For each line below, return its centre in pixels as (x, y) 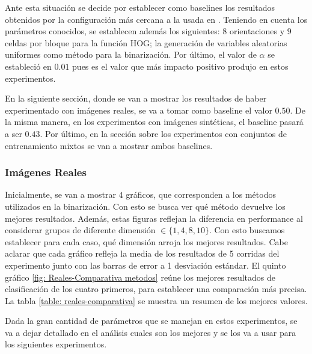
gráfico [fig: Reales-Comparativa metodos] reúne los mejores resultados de (140, 277)
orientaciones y (257, 31)
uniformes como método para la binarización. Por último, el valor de (131, 54)
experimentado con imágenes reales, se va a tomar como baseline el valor (139, 110)
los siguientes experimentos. (56, 344)
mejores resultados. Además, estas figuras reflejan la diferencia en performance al (154, 218)
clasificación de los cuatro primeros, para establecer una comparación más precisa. (156, 289)
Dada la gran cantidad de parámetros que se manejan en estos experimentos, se (151, 321)
